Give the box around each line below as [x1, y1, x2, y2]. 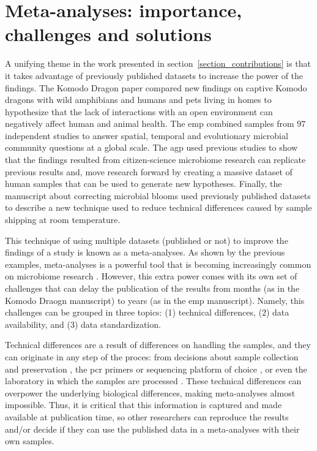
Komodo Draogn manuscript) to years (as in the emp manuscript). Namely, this [5, 294, 305, 306]
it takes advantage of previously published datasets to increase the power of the [5, 69, 304, 81]
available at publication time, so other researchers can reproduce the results [5, 410, 289, 423]
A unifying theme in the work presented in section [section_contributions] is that [5, 57, 311, 70]
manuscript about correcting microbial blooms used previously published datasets [5, 189, 311, 202]
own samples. [5, 434, 54, 447]
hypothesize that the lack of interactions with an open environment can [5, 105, 273, 118]
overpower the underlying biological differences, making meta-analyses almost [5, 386, 296, 399]
